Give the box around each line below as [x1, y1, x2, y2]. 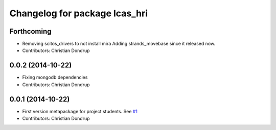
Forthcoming [9, 27, 52, 36]
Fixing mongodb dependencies [22, 74, 88, 81]
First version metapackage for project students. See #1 [22, 108, 138, 114]
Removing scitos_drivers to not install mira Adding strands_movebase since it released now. [22, 41, 216, 47]
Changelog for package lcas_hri [9, 8, 148, 19]
